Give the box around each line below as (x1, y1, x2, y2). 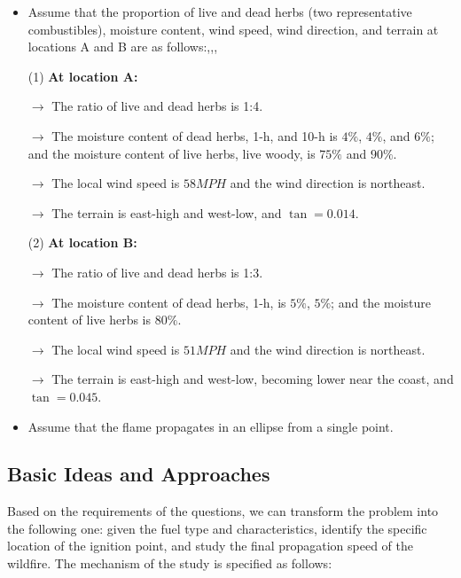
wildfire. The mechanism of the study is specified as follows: (7, 554, 332, 573)
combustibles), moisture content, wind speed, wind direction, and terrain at (27, 20, 439, 38)
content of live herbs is (27, 310, 152, 329)
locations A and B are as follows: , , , (27, 37, 218, 56)
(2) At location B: (27, 233, 137, 252)
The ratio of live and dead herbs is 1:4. (51, 97, 263, 115)
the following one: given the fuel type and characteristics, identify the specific (7, 519, 427, 537)
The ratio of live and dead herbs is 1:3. (51, 262, 263, 281)
